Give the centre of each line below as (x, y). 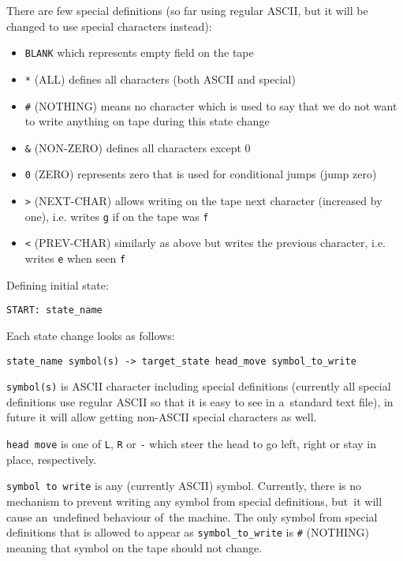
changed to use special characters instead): (109, 26)
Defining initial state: (58, 284)
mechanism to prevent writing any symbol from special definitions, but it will (194, 501)
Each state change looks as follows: (91, 335)
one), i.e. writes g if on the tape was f (117, 216)
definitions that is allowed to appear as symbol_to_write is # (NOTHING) (188, 532)
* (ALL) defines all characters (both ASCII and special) (160, 79)
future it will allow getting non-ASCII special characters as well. (162, 417)
